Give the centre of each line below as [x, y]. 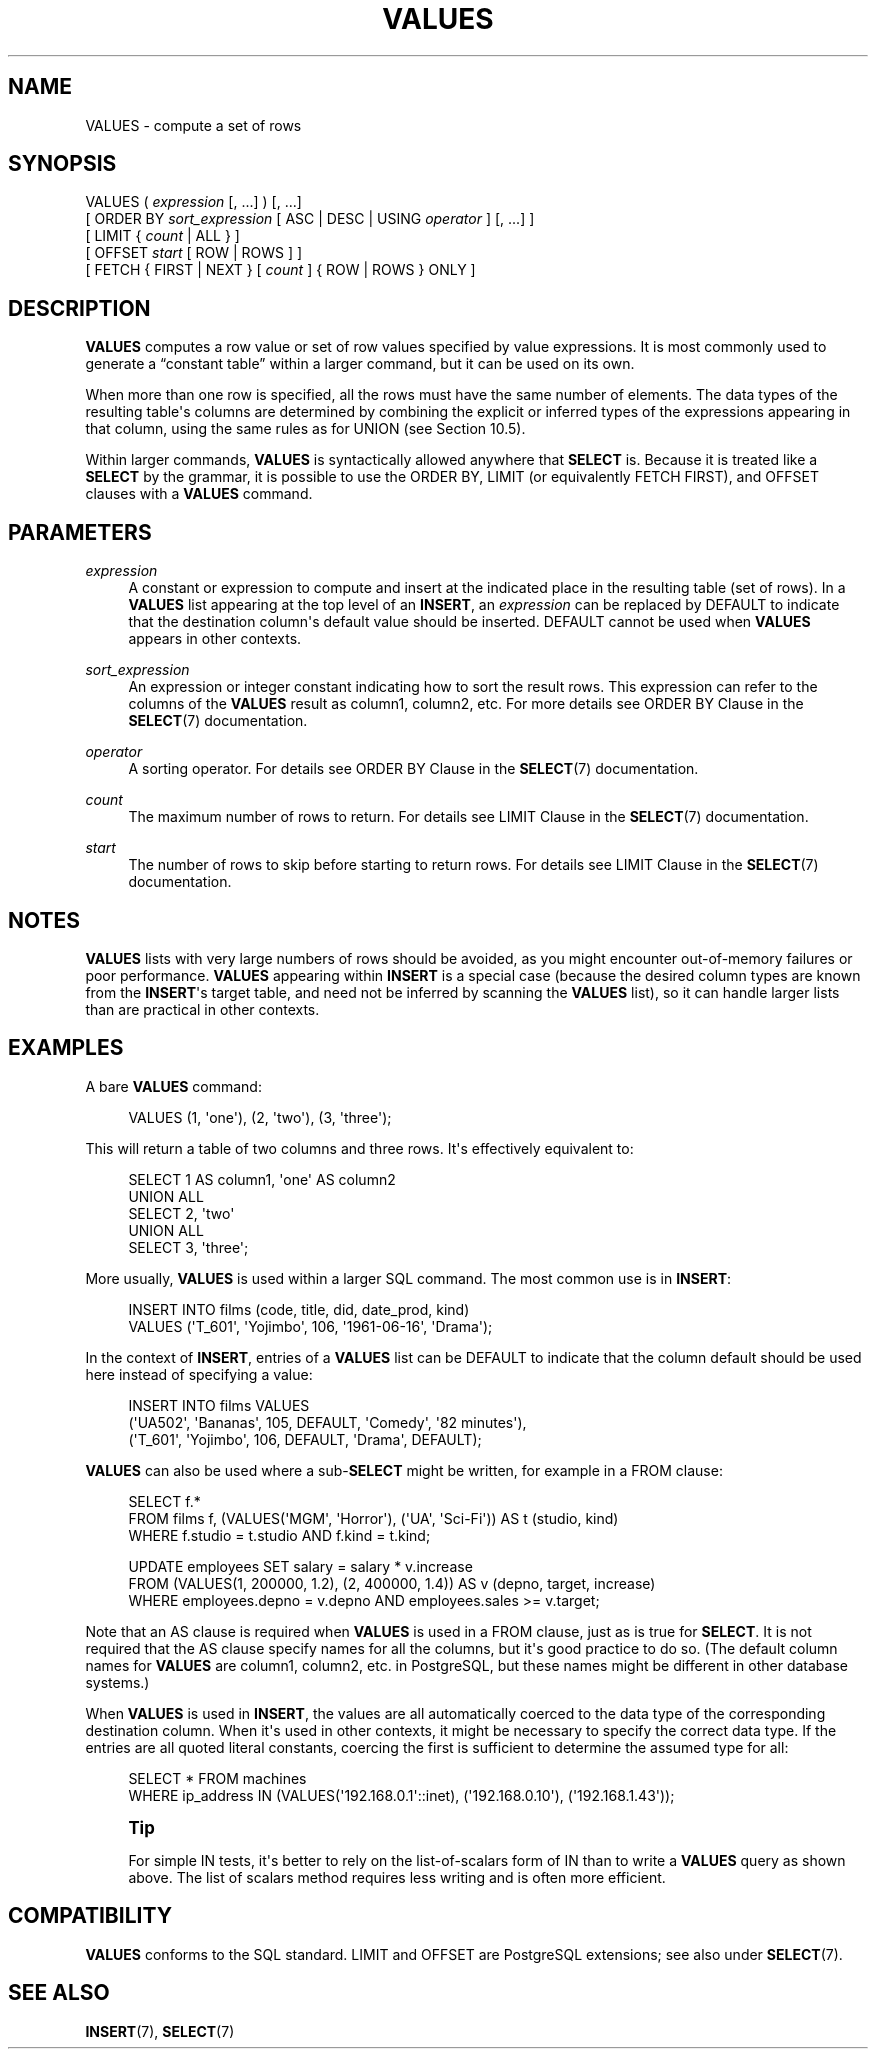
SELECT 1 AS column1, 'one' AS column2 [262, 1179]
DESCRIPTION [79, 308]
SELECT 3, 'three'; [188, 1247]
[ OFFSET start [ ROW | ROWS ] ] [194, 253]
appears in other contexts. [215, 639]
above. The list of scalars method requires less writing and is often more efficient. [397, 1877]
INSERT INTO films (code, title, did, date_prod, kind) [299, 1309]
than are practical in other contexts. [202, 1009]
